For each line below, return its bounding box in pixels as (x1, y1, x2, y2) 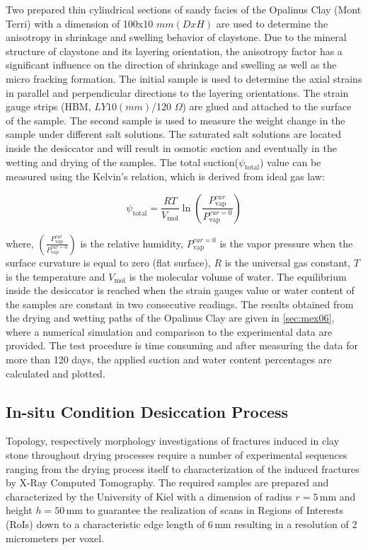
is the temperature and (6, 269, 105, 283)
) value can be (259, 154, 321, 169)
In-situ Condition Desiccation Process (6, 400, 289, 422)
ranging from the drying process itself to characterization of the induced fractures (6, 461, 360, 476)
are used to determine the (216, 16, 328, 30)
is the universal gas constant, (224, 254, 350, 269)
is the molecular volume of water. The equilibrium (129, 269, 347, 283)
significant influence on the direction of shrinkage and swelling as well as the (6, 57, 337, 72)
